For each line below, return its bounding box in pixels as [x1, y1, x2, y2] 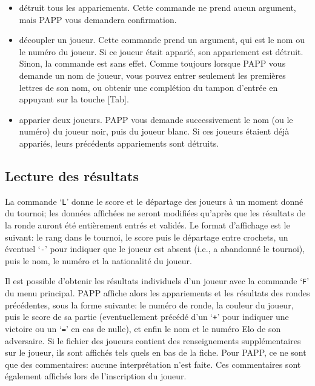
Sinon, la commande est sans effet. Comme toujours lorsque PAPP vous [19, 57, 286, 70]
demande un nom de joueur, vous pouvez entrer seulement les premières [19, 68, 286, 81]
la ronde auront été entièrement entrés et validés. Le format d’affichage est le [5, 218, 290, 231]
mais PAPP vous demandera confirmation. [19, 13, 177, 25]
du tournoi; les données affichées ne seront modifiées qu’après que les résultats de [5, 207, 305, 219]
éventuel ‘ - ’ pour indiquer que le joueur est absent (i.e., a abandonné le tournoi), [5, 242, 305, 255]
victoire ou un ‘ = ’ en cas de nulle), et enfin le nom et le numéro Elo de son [5, 322, 281, 334]
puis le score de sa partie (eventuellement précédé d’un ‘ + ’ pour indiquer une [5, 310, 289, 323]
